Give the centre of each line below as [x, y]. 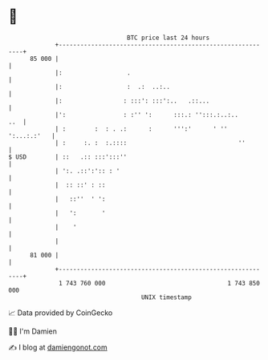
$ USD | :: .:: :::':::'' [68, 157]
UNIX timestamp [166, 297]
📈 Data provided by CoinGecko [61, 313]
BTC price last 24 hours [169, 38]
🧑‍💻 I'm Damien [33, 331]
